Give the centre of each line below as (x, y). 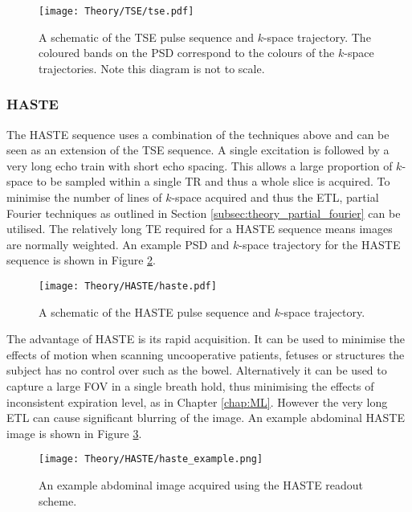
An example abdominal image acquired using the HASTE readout (201, 485)
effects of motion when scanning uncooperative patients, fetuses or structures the (206, 354)
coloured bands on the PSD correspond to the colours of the (187, 53)
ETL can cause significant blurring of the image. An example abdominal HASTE (206, 418)
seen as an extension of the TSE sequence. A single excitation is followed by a (198, 150)
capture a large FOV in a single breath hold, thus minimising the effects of (190, 386)
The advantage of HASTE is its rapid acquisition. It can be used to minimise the (206, 339)
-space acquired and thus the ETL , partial (275, 197)
